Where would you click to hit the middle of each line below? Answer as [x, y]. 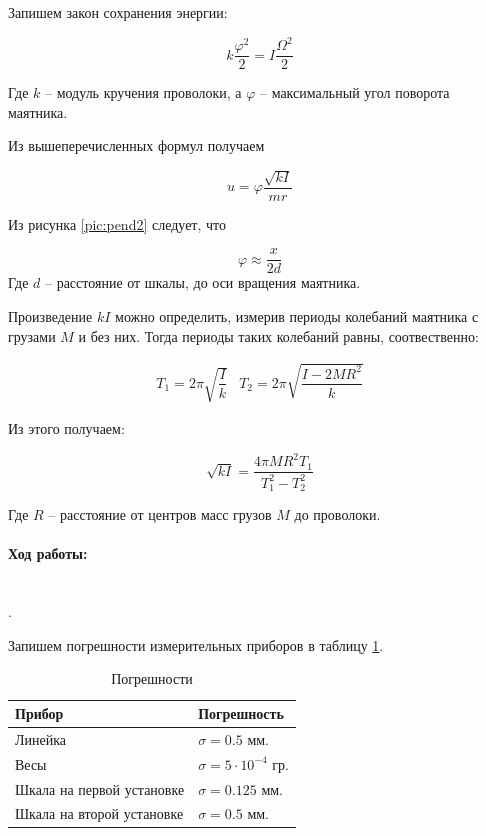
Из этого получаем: [66, 428]
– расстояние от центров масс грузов [160, 514]
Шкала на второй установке [99, 813]
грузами [32, 335]
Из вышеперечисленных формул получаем [136, 145]
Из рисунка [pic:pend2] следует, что [117, 223]
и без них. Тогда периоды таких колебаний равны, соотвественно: [278, 335]
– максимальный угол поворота [354, 92]
